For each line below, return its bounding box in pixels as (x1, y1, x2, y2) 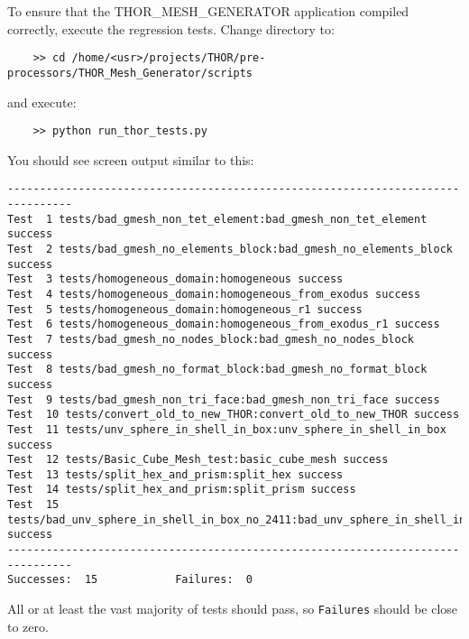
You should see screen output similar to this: (7, 150, 254, 169)
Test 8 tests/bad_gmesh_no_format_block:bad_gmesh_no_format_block (7, 363, 428, 376)
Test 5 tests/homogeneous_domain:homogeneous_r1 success (7, 302, 363, 316)
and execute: (7, 92, 77, 111)
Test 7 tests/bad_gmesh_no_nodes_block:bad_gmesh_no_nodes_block (7, 332, 415, 346)
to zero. (7, 616, 49, 635)
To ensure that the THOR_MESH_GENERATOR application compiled (7, 2, 409, 20)
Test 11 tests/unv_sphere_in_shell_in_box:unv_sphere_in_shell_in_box (7, 422, 446, 436)
